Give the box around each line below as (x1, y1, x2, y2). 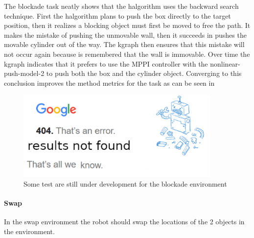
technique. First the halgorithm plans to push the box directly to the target (4, 10, 231, 21)
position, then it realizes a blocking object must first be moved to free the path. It (4, 20, 251, 30)
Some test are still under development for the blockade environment (23, 179, 227, 189)
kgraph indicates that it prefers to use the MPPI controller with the (4, 58, 208, 69)
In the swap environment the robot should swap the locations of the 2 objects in (4, 216, 245, 227)
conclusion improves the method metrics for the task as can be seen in (4, 77, 215, 88)
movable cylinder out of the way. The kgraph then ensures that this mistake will (4, 39, 245, 49)
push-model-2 (4, 68, 45, 78)
